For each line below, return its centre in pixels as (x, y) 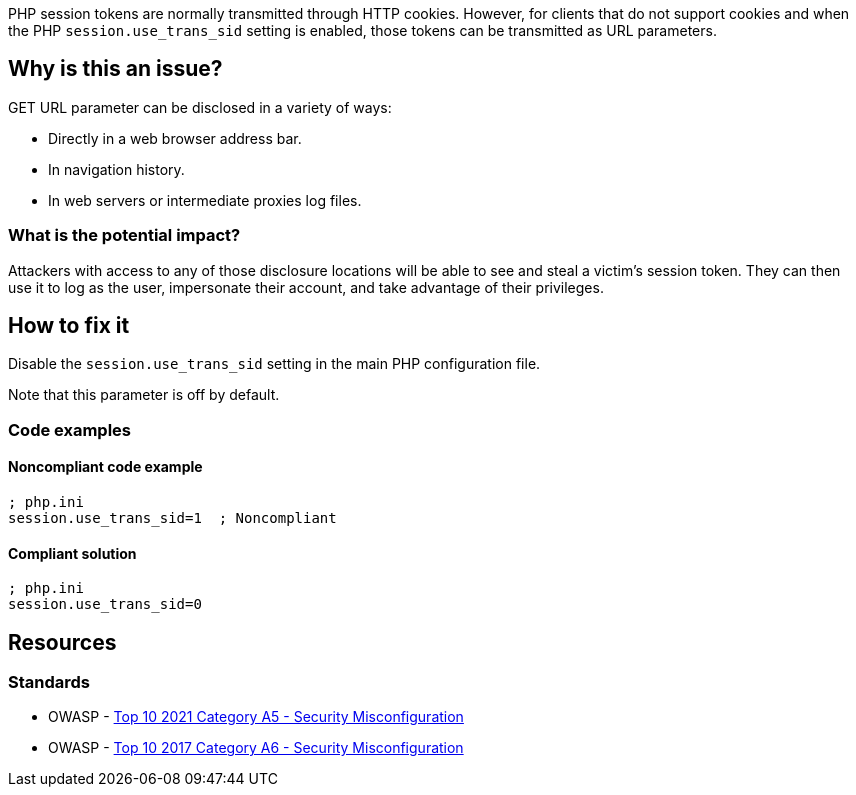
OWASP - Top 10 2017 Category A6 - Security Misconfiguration (256, 748)
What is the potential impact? (124, 235)
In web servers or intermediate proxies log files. (205, 200)
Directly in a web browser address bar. (175, 138)
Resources (62, 642)
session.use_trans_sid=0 (105, 604)
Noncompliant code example (105, 467)
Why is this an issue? (115, 69)
